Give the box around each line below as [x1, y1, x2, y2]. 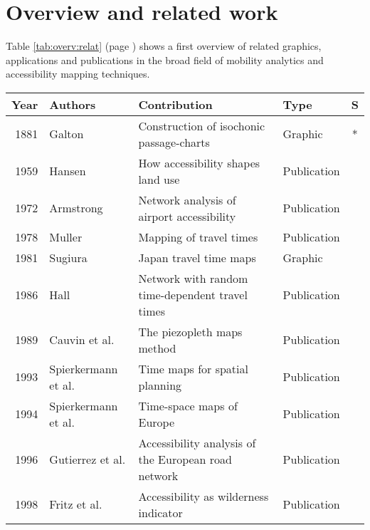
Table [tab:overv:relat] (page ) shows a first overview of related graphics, [6, 38, 322, 53]
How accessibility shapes [138, 154, 260, 171]
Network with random [138, 269, 248, 286]
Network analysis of [138, 191, 236, 208]
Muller [49, 228, 83, 245]
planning [138, 376, 182, 393]
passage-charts [138, 133, 210, 150]
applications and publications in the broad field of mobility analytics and [6, 52, 324, 67]
